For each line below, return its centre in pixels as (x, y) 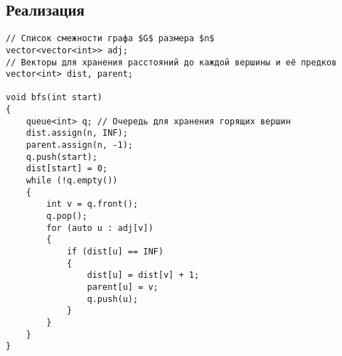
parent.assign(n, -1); (79, 145)
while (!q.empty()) (72, 181)
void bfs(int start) (54, 98)
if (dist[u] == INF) (115, 252)
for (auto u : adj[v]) (100, 228)
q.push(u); (113, 299)
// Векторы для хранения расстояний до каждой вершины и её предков (171, 62)
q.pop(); (67, 216)
